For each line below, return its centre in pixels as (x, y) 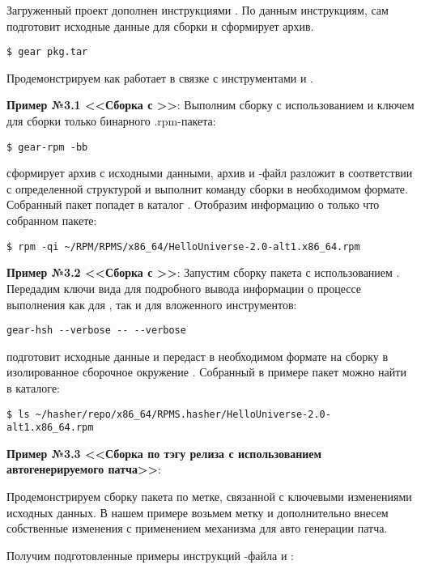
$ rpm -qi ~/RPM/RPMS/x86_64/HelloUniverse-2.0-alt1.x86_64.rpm (183, 246)
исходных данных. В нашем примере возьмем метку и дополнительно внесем (198, 512)
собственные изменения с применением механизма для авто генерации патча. (197, 528)
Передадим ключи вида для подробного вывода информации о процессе (184, 288)
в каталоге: (33, 387)
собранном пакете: (52, 221)
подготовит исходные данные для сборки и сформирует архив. (160, 25)
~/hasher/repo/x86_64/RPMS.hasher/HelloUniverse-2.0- (183, 414)
